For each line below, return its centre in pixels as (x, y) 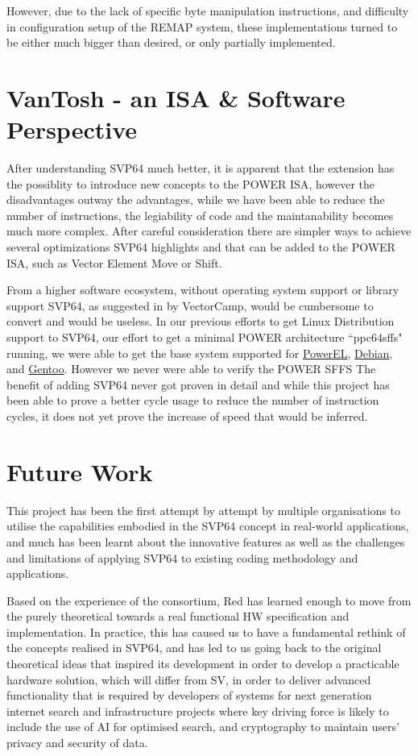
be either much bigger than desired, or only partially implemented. (171, 42)
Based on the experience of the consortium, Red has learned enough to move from (209, 600)
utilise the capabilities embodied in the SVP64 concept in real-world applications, (208, 526)
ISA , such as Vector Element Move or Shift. (114, 262)
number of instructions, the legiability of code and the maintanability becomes (200, 215)
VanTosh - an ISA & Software (176, 97)
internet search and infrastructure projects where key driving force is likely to (198, 710)
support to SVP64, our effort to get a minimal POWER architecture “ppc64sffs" (205, 337)
